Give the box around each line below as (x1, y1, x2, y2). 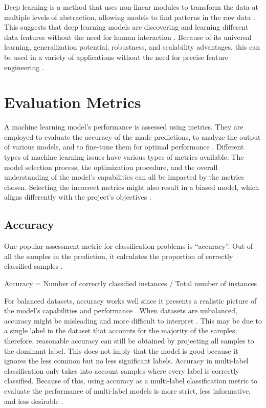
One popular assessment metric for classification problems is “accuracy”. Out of (4, 241, 253, 251)
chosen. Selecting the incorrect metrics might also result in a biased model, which (4, 181, 259, 192)
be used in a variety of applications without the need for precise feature (4, 51, 228, 62)
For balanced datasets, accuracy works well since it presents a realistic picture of (4, 295, 257, 306)
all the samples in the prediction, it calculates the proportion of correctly (4, 250, 233, 261)
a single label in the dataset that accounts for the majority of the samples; (4, 325, 237, 336)
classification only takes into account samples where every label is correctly (4, 365, 239, 376)
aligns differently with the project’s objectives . (4, 191, 151, 202)
